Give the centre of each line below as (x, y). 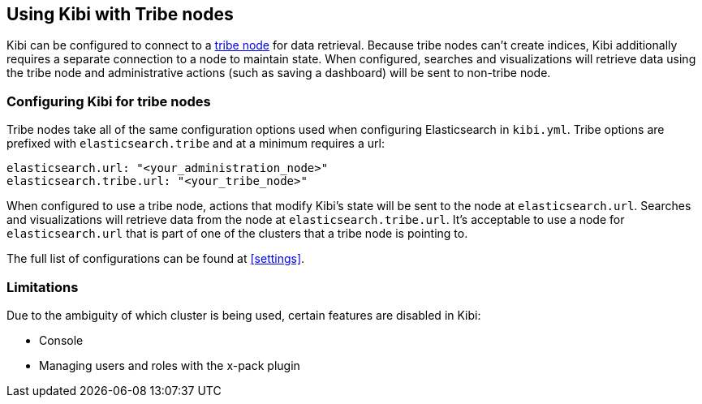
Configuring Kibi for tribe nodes (109, 101)
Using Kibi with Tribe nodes (120, 14)
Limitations (43, 287)
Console (61, 340)
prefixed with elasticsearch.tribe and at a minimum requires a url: (196, 144)
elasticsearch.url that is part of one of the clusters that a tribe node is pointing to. (237, 234)
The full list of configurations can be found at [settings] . (156, 259)
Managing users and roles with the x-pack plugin (170, 365)
